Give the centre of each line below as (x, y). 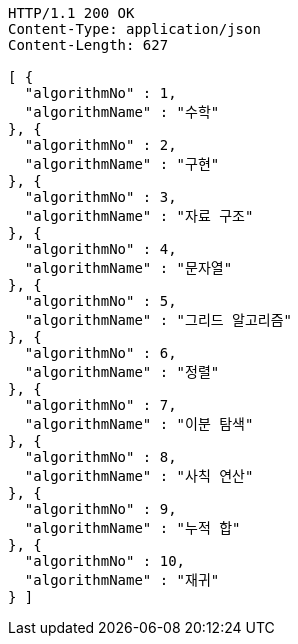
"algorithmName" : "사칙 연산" (139, 476)
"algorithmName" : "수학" (122, 112)
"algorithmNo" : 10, (105, 561)
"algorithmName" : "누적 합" (132, 528)
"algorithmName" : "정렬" (122, 372)
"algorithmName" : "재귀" (122, 580)
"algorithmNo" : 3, (100, 197)
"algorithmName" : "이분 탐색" (139, 424)
